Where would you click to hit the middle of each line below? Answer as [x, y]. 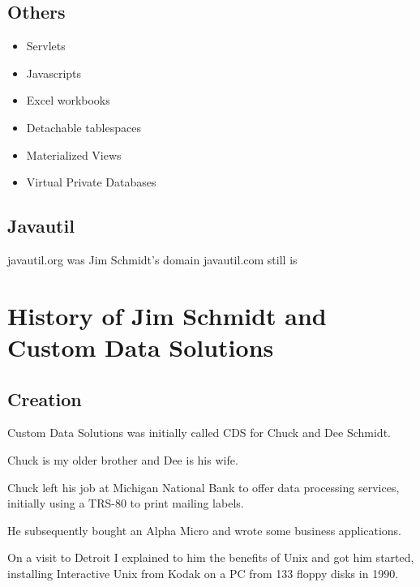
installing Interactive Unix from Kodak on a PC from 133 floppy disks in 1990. [203, 573]
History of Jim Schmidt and [167, 315]
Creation [45, 398]
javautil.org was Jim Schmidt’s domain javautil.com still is [152, 259]
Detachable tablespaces [84, 127]
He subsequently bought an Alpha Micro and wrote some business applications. [204, 530]
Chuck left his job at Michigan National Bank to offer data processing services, [204, 487]
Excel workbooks [68, 100]
